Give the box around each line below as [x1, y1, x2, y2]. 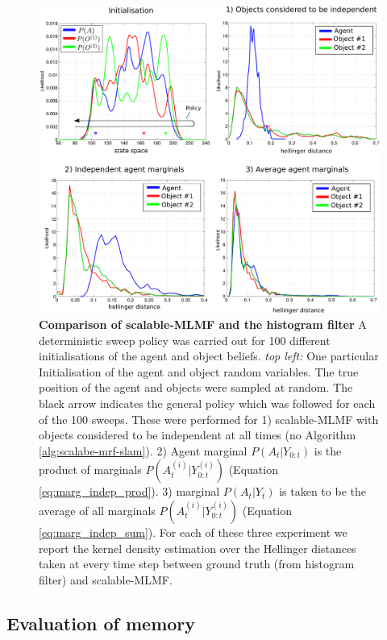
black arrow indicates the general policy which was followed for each [39, 395, 376, 412]
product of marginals [39, 461, 142, 478]
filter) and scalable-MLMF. [39, 571, 173, 588]
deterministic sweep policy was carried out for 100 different [39, 331, 331, 348]
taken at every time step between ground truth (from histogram [39, 555, 355, 572]
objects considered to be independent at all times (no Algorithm [39, 426, 356, 443]
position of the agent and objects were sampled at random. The [39, 379, 353, 396]
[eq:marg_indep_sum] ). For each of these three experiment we [39, 524, 347, 541]
